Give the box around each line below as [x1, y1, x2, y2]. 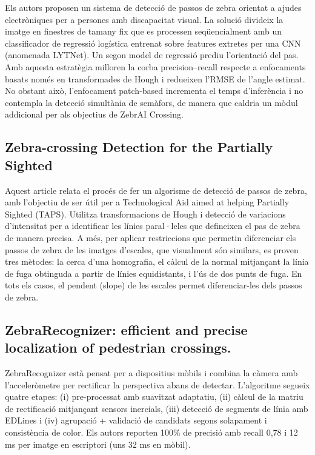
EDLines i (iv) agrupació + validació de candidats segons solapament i [5, 414, 267, 427]
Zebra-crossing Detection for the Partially [5, 138, 273, 156]
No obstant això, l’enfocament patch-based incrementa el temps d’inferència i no [5, 84, 303, 97]
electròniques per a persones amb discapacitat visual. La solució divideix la [5, 13, 283, 25]
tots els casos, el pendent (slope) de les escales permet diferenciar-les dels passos [5, 279, 302, 291]
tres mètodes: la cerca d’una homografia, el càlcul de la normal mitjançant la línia [5, 255, 309, 268]
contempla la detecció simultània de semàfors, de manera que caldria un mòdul [5, 96, 298, 108]
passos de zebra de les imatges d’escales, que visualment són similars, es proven [5, 243, 299, 256]
